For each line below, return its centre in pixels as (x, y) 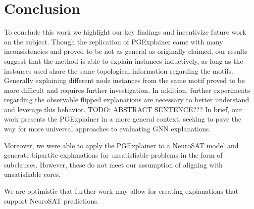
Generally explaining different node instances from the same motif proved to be (125, 80)
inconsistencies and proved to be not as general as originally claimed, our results (126, 51)
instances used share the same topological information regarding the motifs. (119, 70)
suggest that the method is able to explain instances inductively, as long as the (124, 61)
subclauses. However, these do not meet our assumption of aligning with (113, 164)
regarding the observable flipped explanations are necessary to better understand (127, 100)
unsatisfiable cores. (32, 174)
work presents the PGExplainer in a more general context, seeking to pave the (123, 119)
